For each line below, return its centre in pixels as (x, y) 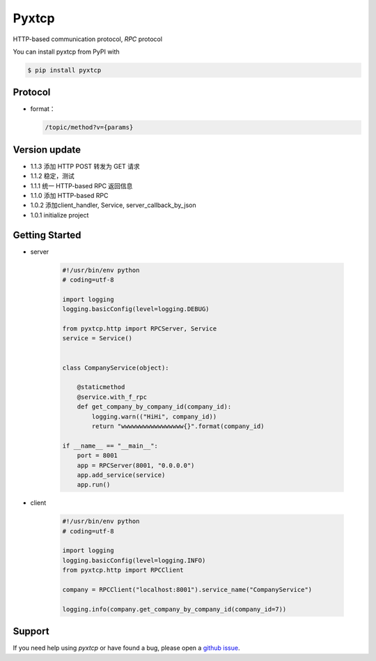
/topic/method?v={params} (89, 128)
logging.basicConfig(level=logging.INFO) (134, 560)
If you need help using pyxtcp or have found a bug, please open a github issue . (126, 648)
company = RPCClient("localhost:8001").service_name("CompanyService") (187, 590)
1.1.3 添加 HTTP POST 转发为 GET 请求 (85, 166)
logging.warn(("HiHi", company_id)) (154, 416)
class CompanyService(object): (116, 367)
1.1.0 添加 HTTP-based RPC (69, 196)
